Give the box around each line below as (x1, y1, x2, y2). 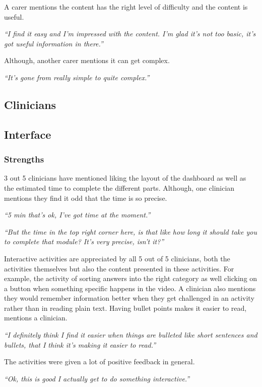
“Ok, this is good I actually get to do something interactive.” (4, 373, 190, 383)
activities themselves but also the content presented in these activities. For (4, 263, 234, 273)
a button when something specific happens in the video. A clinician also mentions (4, 283, 256, 293)
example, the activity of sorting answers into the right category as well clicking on (4, 273, 257, 284)
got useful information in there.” (4, 38, 103, 48)
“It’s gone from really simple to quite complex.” (4, 72, 150, 82)
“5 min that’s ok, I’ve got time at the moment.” (4, 209, 151, 220)
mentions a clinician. (4, 312, 68, 323)
